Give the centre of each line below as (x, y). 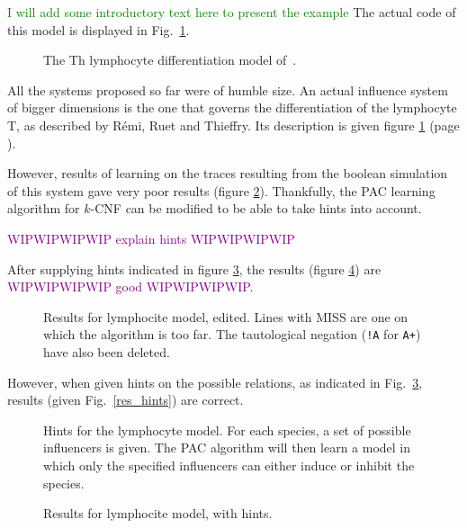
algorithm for (44, 208)
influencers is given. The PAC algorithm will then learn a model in (227, 447)
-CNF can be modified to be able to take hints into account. (256, 208)
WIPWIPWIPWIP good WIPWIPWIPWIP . (130, 286)
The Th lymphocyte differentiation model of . (170, 60)
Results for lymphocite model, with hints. (158, 513)
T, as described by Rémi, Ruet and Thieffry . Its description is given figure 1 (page (233, 125)
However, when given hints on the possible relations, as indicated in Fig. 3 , (215, 382)
